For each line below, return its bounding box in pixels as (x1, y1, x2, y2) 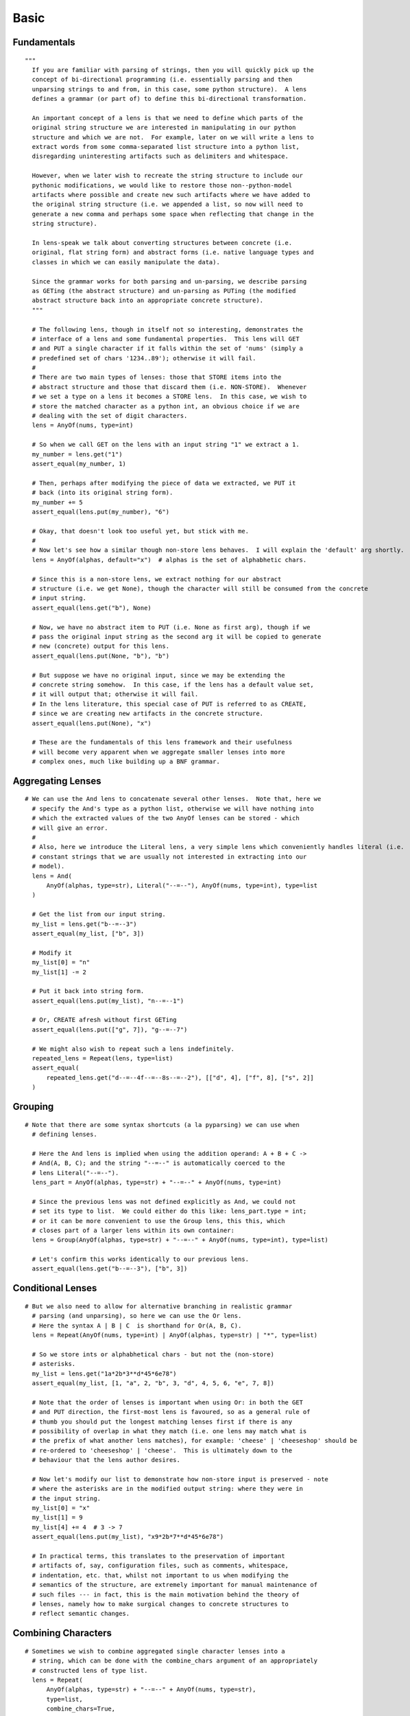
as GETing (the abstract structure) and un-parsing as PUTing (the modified (32, 287, 296, 294)
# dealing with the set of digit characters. (32, 412, 188, 420)
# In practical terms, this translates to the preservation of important (32, 1552, 285, 1560)
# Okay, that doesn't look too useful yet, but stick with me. (32, 527, 250, 535)
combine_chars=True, (46, 1705, 116, 1713)
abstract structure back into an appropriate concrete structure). (32, 297, 264, 305)
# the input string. (32, 1494, 101, 1503)
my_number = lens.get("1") (32, 450, 123, 458)
